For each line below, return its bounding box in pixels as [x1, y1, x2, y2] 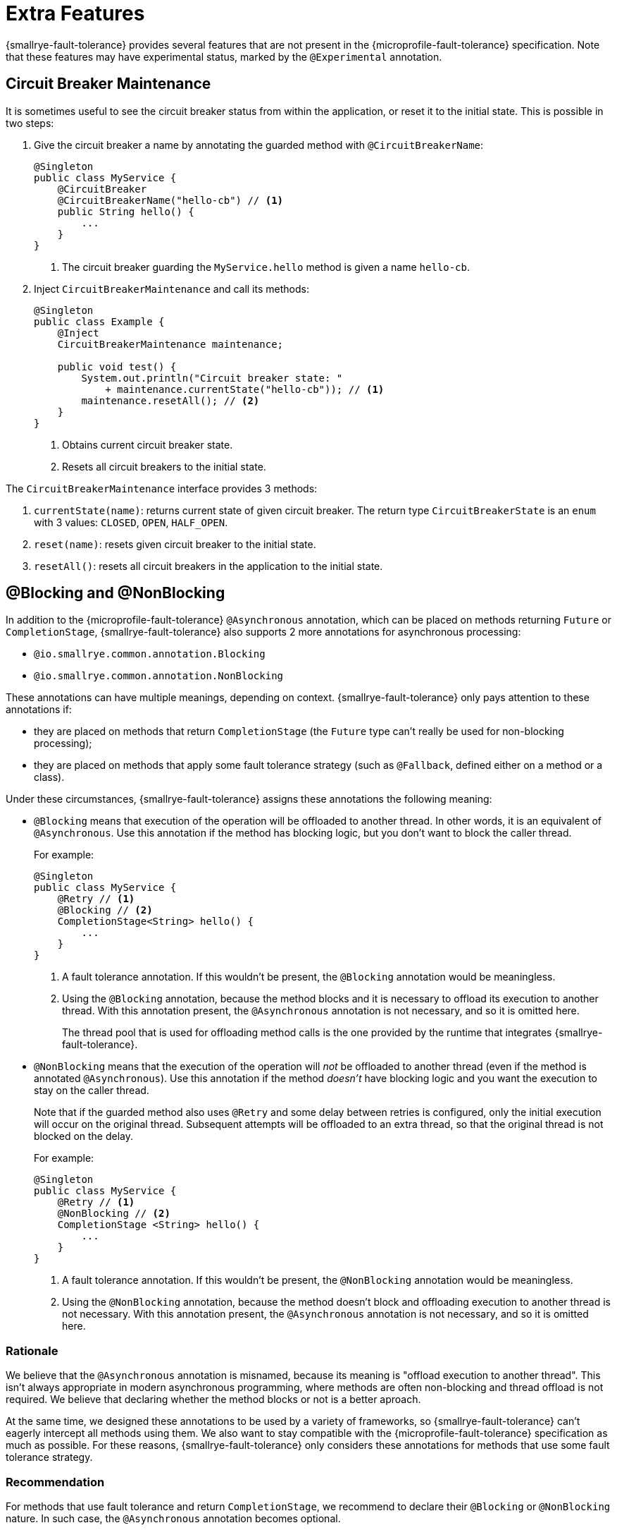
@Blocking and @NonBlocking [6, 584, 225, 602]
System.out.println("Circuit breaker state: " [81, 372, 343, 384]
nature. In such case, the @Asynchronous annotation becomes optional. [6, 1512, 341, 1524]
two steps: [6, 116, 54, 129]
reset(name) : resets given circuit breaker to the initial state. [34, 538, 316, 550]
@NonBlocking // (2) [57, 1208, 170, 1220]
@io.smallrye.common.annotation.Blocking [34, 648, 266, 660]
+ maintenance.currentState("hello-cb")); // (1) [105, 383, 385, 395]
